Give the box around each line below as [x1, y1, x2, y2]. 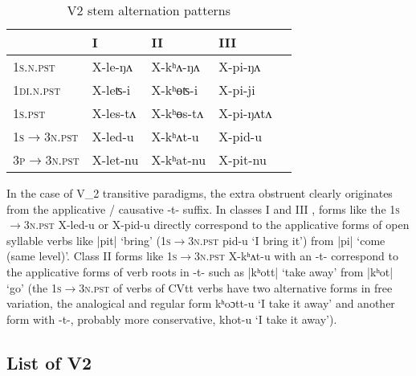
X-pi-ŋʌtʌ [218, 104, 272, 122]
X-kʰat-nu [151, 150, 206, 169]
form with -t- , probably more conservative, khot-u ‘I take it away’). [6, 310, 337, 327]
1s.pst [13, 104, 46, 122]
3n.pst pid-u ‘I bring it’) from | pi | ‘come [188, 231, 385, 248]
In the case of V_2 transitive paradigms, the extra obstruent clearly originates [6, 185, 393, 201]
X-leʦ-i [92, 80, 131, 99]
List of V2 [6, 349, 92, 374]
